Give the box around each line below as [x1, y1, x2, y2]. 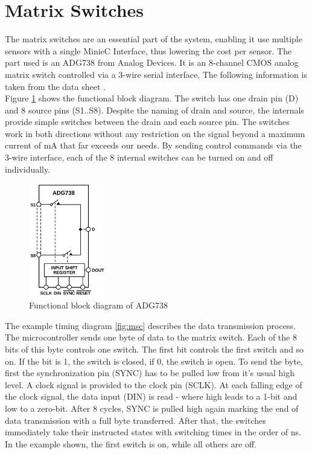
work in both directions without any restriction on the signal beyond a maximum [5, 127, 305, 139]
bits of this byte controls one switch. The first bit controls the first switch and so [5, 343, 304, 356]
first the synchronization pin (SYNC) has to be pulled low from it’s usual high [5, 366, 295, 379]
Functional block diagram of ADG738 [29, 299, 168, 312]
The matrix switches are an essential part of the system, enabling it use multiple [5, 33, 302, 45]
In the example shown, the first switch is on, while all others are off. [5, 437, 256, 450]
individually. [5, 162, 51, 175]
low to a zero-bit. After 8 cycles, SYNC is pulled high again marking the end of [5, 401, 299, 414]
